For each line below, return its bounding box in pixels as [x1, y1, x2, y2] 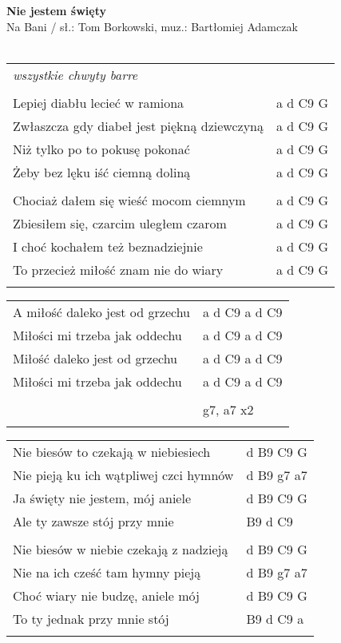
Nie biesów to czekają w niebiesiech [13, 442, 211, 461]
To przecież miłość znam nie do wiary [13, 260, 224, 279]
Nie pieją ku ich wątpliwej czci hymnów [13, 465, 234, 484]
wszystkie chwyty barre [13, 65, 138, 84]
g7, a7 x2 [203, 399, 254, 419]
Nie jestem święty [6, 2, 107, 18]
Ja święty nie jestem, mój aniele [13, 488, 192, 507]
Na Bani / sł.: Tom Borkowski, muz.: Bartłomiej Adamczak [6, 18, 298, 34]
